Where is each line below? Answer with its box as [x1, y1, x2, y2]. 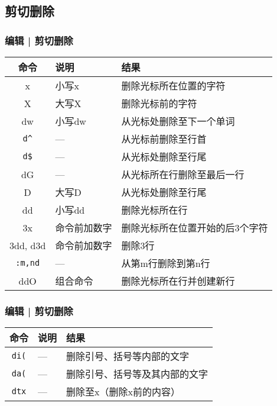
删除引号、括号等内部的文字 [66, 349, 190, 363]
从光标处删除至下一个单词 [121, 114, 235, 128]
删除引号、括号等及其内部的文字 [66, 367, 208, 381]
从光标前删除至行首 [121, 132, 207, 146]
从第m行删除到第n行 [121, 256, 210, 270]
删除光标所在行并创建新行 [121, 274, 235, 288]
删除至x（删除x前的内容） [66, 385, 180, 399]
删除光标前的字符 [121, 96, 197, 110]
